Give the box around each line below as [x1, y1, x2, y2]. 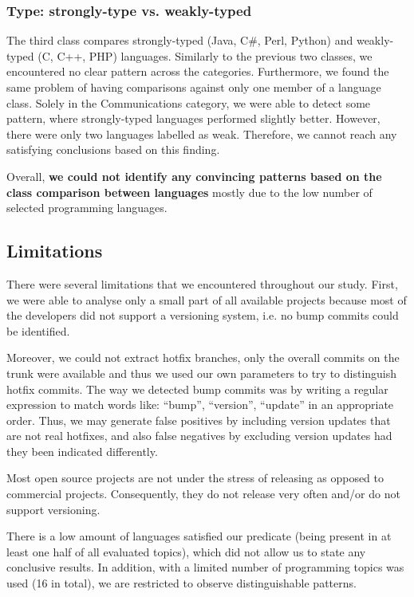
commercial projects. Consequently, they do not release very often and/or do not [6, 485, 400, 502]
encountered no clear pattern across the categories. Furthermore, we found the [6, 63, 389, 80]
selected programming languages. [6, 199, 168, 216]
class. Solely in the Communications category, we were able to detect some [6, 94, 371, 111]
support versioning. [6, 501, 101, 517]
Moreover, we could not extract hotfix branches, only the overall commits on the [6, 349, 400, 366]
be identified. [6, 322, 70, 339]
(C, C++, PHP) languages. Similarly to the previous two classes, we [37, 47, 373, 64]
